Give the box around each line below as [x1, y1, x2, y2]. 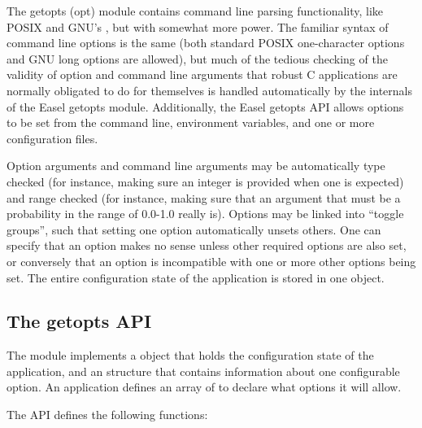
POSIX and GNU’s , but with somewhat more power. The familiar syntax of [7, 18, 389, 35]
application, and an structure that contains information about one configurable [7, 362, 400, 379]
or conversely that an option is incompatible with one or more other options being [7, 252, 416, 269]
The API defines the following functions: [7, 406, 208, 423]
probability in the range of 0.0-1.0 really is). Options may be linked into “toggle [7, 205, 404, 222]
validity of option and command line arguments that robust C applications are [7, 66, 398, 83]
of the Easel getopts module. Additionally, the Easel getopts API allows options [7, 98, 404, 115]
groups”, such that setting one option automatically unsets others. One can [7, 221, 381, 238]
